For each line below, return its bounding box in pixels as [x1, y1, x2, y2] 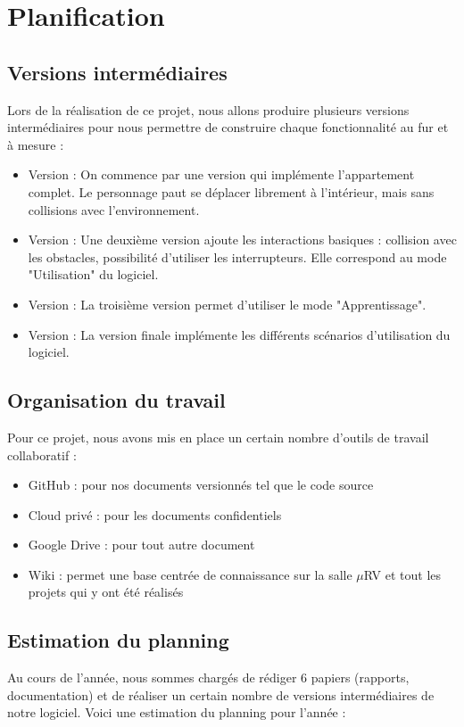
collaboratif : [7, 445, 77, 464]
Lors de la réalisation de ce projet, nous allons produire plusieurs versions [7, 100, 410, 119]
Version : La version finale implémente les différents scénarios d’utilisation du [28, 325, 451, 343]
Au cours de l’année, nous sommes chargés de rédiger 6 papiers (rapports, [7, 668, 410, 687]
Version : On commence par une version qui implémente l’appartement [28, 165, 415, 184]
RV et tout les [363, 565, 442, 583]
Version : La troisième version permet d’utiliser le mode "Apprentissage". [28, 294, 427, 313]
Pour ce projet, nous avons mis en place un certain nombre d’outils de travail [7, 427, 429, 446]
